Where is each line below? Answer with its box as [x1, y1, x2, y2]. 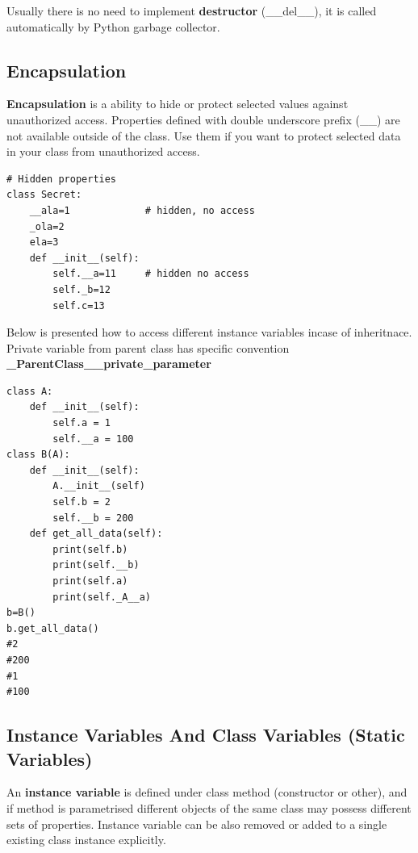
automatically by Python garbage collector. [6, 18, 220, 35]
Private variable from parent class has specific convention [6, 339, 290, 356]
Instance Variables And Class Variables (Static [6, 722, 405, 747]
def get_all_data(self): [29, 528, 163, 540]
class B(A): [6, 449, 70, 461]
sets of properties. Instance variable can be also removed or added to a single [6, 815, 387, 832]
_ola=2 [29, 220, 65, 232]
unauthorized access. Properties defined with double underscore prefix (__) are [6, 111, 400, 128]
